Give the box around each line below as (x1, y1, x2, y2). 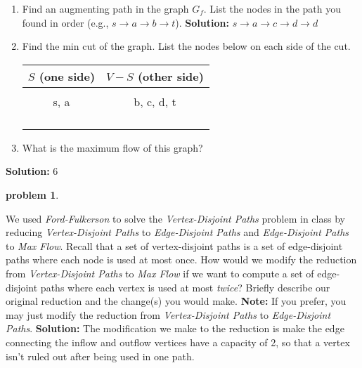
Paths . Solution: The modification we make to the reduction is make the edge (6, 321, 344, 336)
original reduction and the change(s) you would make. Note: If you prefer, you (6, 294, 347, 308)
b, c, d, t (134, 93, 176, 110)
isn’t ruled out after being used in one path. (6, 348, 195, 363)
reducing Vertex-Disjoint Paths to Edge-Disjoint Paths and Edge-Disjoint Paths (6, 225, 349, 239)
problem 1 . (6, 187, 59, 202)
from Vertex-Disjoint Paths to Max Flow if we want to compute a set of (6, 265, 314, 280)
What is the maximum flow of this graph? (22, 140, 203, 155)
